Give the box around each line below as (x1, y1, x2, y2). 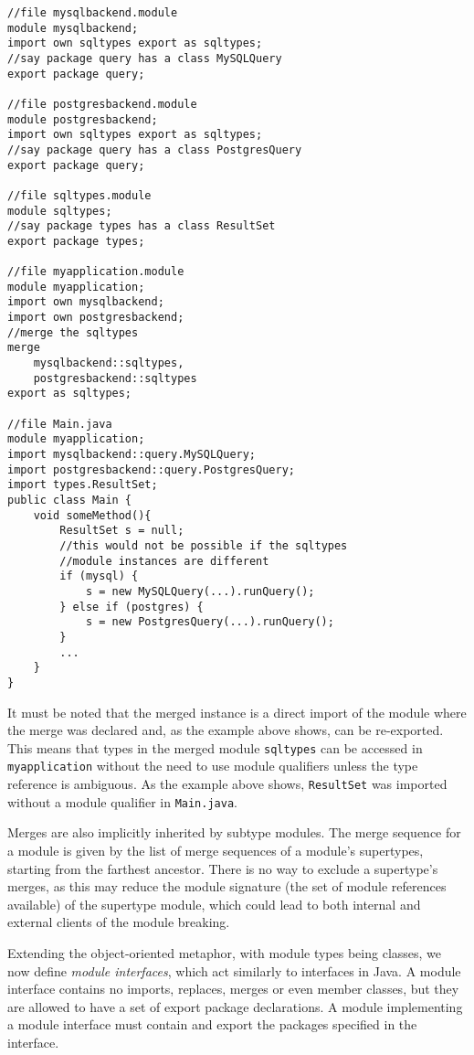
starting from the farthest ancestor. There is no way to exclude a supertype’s (7, 858, 438, 878)
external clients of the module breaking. (7, 912, 230, 932)
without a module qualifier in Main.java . (7, 792, 237, 811)
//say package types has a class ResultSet (7, 219, 276, 233)
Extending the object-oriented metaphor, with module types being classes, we (7, 943, 442, 962)
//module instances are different (59, 554, 269, 568)
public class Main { (7, 494, 132, 506)
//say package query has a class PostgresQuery (7, 143, 302, 156)
